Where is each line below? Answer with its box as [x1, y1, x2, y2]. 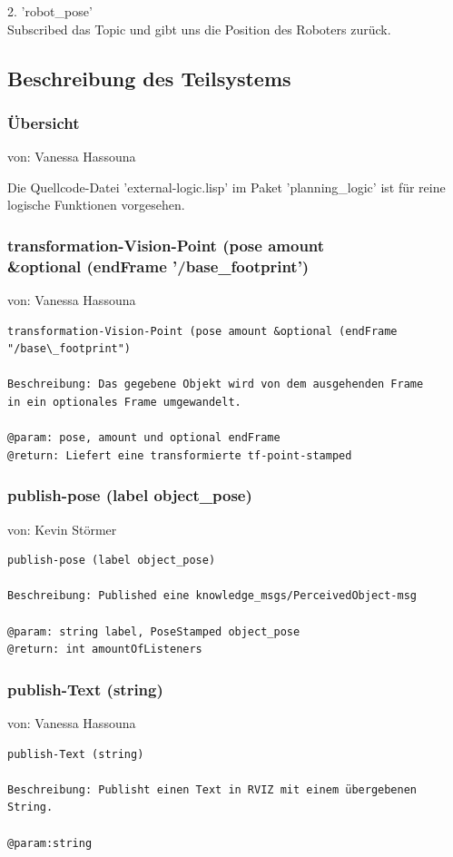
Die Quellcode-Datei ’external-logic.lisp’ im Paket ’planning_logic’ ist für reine [7, 177, 446, 196]
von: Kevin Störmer [7, 519, 117, 538]
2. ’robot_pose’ [7, 2, 93, 20]
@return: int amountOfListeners [7, 643, 202, 656]
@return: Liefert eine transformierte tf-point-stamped [7, 448, 352, 462]
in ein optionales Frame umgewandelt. [7, 396, 241, 409]
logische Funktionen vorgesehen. [7, 195, 185, 214]
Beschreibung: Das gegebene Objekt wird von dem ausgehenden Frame [7, 378, 424, 391]
